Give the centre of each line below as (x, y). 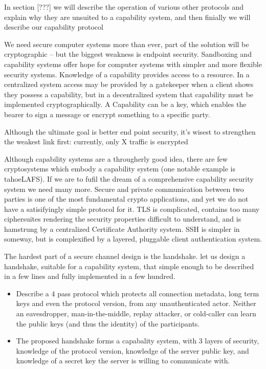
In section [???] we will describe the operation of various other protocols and (124, 7)
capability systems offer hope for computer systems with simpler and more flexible (133, 64)
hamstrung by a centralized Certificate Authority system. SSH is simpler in (122, 229)
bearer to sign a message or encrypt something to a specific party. (107, 114)
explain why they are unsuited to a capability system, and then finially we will (127, 17)
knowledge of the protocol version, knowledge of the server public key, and (132, 350)
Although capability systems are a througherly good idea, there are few (116, 158)
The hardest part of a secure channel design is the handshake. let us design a (125, 256)
